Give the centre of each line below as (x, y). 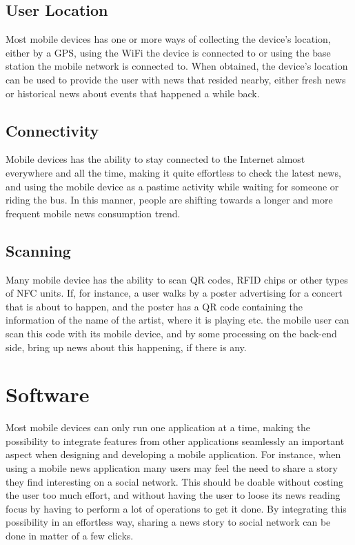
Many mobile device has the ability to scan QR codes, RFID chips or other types (177, 279)
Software (48, 394)
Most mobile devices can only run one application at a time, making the (158, 427)
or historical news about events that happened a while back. (133, 93)
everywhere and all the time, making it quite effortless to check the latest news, (173, 172)
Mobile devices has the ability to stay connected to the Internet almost (155, 159)
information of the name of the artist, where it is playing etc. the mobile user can (177, 320)
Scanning (38, 250)
